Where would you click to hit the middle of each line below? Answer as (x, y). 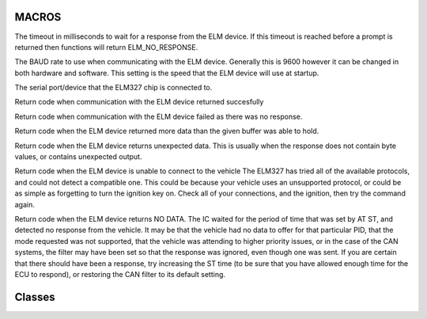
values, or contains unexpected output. (78, 157)
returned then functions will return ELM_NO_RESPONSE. (106, 47)
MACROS (38, 17)
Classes (35, 297)
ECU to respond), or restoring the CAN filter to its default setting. (120, 274)
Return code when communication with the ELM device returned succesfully (139, 102)
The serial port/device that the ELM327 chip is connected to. (113, 88)
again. (25, 204)
